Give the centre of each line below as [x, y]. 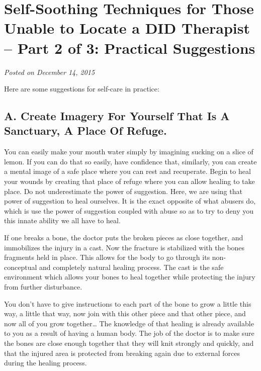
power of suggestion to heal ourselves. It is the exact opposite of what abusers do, [130, 201]
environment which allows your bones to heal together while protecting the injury [130, 277]
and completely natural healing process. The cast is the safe [131, 267]
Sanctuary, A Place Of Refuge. [85, 130]
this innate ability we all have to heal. [62, 220]
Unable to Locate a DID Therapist [127, 28]
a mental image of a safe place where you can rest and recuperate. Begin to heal [127, 171]
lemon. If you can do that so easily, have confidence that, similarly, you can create [130, 161]
